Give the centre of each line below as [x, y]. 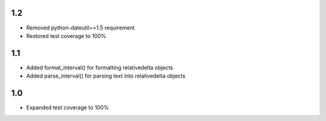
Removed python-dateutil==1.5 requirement [81, 28]
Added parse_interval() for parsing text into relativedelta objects [106, 76]
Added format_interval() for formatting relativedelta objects [100, 67]
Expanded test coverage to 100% [68, 108]
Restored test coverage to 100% [66, 36]
